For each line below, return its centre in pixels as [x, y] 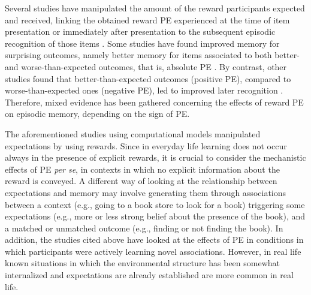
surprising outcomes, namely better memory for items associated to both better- [152, 55]
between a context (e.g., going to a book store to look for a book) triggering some [155, 204]
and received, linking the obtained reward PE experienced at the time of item [147, 19]
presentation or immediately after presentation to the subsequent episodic [140, 31]
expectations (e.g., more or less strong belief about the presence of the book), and [155, 216]
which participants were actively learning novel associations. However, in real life [153, 251]
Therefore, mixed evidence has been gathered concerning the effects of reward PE [154, 102]
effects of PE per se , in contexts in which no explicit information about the [142, 169]
